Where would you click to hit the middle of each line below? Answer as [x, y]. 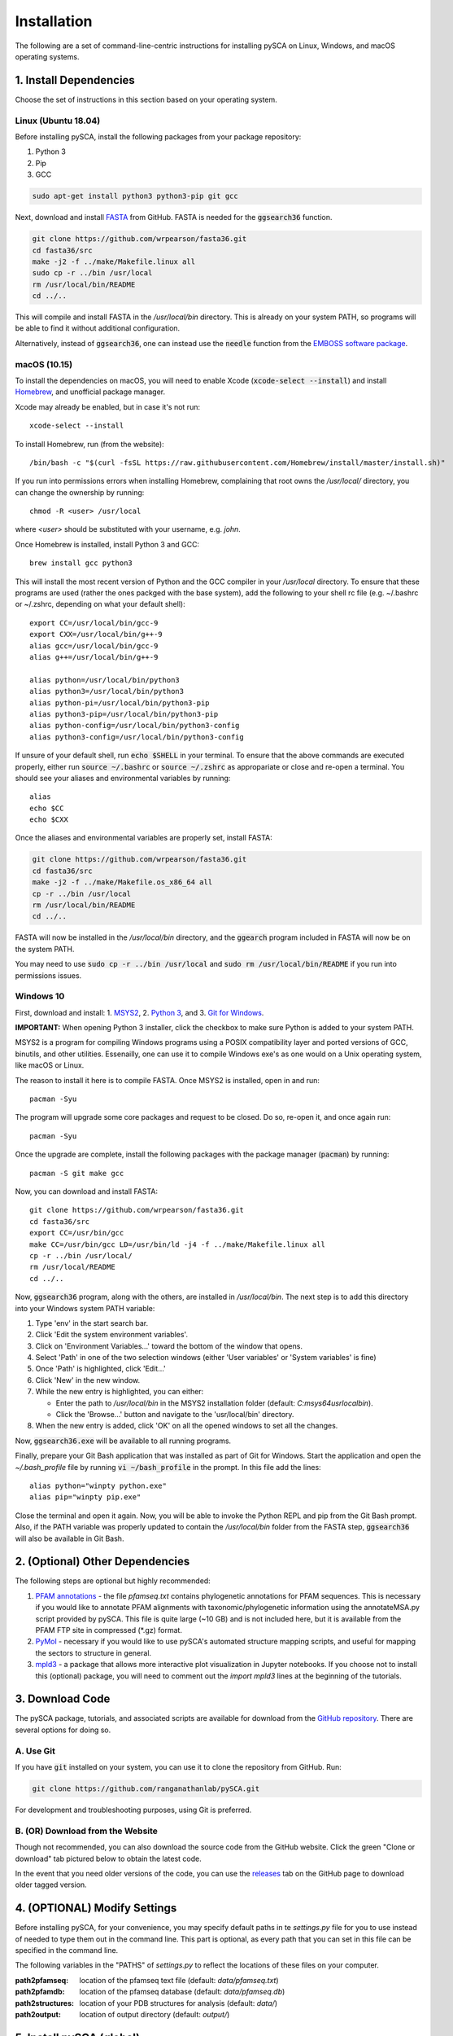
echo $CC [47, 808]
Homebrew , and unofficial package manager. [90, 392]
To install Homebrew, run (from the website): [89, 444]
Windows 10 [40, 996]
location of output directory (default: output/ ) [155, 2014]
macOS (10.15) [44, 364]
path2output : [38, 2014]
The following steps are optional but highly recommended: [113, 1581]
